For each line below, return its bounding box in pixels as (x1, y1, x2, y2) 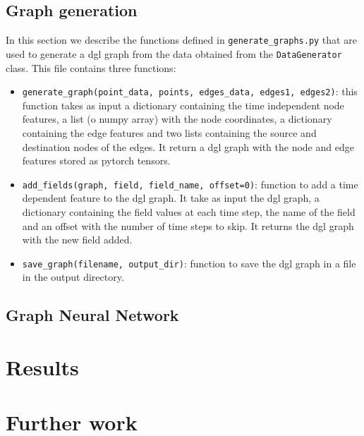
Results (6, 352, 79, 381)
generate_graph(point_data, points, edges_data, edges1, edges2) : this (22, 84, 358, 99)
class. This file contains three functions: (6, 60, 176, 75)
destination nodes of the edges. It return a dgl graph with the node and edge (22, 139, 354, 154)
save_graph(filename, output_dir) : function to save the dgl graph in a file (22, 255, 356, 270)
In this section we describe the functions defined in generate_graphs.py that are (6, 32, 357, 47)
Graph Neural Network (6, 304, 179, 326)
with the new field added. (22, 232, 133, 247)
